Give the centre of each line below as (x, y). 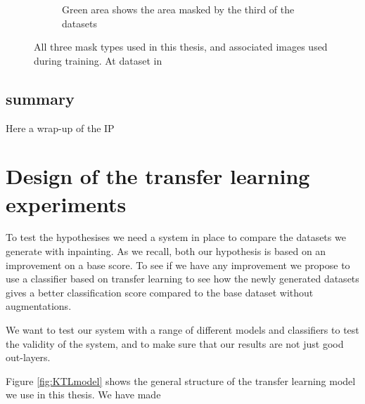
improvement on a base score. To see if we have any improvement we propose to (178, 265)
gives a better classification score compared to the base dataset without (160, 292)
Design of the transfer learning (158, 176)
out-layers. (28, 357)
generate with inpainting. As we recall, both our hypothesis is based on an (166, 251)
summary (40, 98)
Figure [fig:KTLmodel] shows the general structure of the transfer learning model (181, 380)
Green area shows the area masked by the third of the (178, 9)
